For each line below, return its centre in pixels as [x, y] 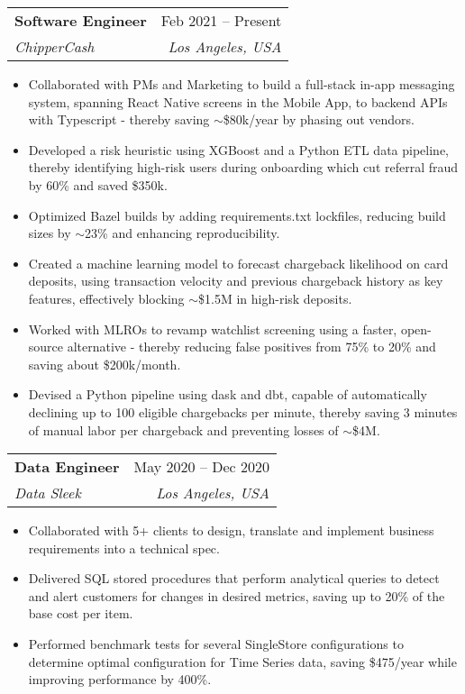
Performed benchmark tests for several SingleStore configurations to [216, 644]
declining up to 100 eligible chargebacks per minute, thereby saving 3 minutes [243, 411]
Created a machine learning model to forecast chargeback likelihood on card [238, 263]
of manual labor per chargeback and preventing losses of [183, 429]
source [46, 347]
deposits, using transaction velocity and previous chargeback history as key [236, 281]
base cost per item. [81, 613]
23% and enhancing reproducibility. [182, 233]
